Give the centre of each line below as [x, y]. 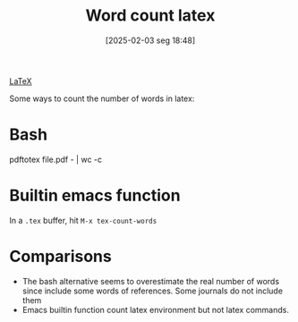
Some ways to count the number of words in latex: [102, 98]
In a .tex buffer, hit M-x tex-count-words [83, 220]
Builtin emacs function [95, 195]
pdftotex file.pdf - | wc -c [56, 159]
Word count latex [150, 16]
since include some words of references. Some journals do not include [153, 291]
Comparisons [60, 257]
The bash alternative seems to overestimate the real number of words [151, 281]
